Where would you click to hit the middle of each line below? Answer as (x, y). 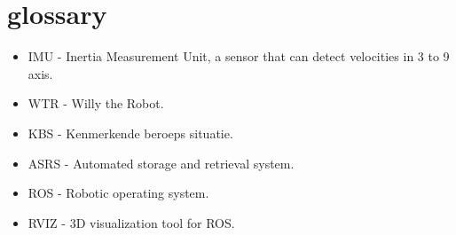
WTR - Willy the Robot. (96, 103)
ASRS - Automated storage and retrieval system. (161, 163)
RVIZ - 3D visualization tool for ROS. (131, 222)
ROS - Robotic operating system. (118, 193)
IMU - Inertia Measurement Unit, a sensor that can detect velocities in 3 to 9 (239, 56)
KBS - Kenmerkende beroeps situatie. (130, 133)
